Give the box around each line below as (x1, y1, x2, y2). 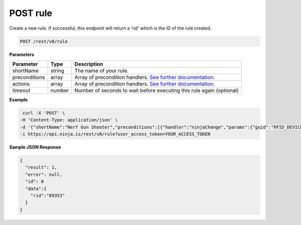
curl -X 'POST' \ (23, 110, 65, 116)
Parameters (9, 51, 35, 57)
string (50, 67, 65, 74)
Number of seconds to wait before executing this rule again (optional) (74, 87, 239, 94)
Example (9, 96, 28, 102)
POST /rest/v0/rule (20, 38, 68, 44)
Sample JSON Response (9, 144, 61, 150)
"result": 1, (25, 165, 57, 170)
